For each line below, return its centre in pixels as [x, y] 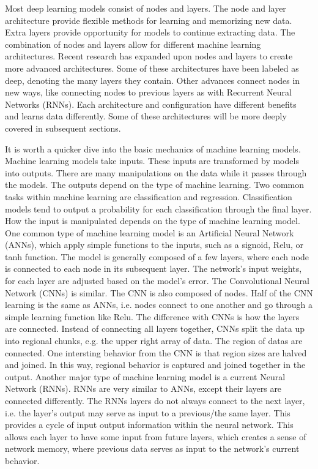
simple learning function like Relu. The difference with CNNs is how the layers [152, 316]
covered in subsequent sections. [63, 128]
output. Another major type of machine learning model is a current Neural [145, 376]
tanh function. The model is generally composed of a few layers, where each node [157, 256]
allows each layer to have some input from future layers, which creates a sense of [156, 436]
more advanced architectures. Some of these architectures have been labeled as [152, 68]
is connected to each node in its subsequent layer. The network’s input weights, [153, 268]
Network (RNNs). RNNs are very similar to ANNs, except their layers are [143, 388]
